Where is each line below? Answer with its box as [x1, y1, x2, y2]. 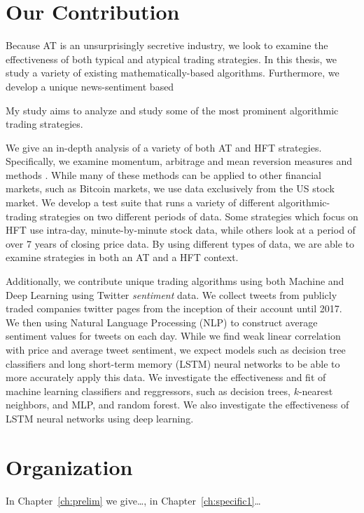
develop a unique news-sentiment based [6, 79, 174, 93]
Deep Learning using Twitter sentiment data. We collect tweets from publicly [6, 287, 337, 302]
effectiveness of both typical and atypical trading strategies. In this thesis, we [6, 51, 337, 66]
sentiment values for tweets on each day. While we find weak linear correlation [6, 328, 341, 343]
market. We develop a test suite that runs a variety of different [6, 195, 275, 210]
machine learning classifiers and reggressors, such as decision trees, [6, 383, 290, 398]
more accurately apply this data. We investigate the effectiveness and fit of [6, 370, 326, 385]
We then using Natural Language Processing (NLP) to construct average [6, 314, 318, 329]
